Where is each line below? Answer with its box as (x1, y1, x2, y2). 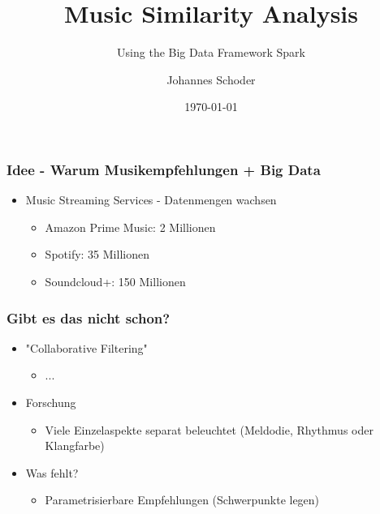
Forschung (25, 393, 76, 410)
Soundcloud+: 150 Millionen (45, 272, 186, 289)
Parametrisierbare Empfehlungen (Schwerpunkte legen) (45, 491, 320, 508)
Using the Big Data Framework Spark (117, 44, 305, 61)
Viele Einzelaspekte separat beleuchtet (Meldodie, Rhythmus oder (45, 421, 374, 438)
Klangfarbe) (45, 437, 105, 454)
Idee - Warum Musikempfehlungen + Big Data (6, 159, 321, 179)
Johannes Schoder (166, 71, 256, 88)
